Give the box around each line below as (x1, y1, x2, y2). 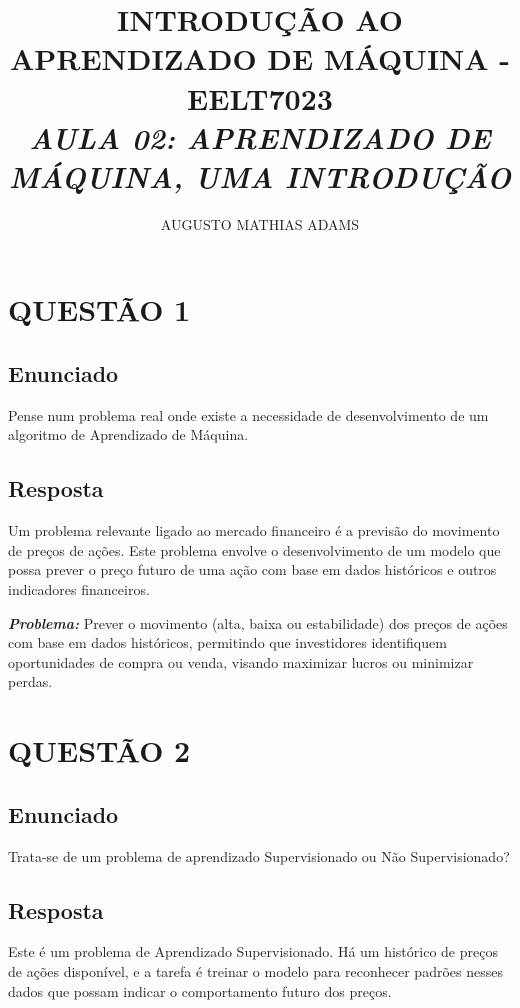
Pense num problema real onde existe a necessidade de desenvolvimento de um (8, 404, 489, 425)
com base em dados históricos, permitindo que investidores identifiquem (8, 632, 447, 653)
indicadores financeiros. (8, 579, 150, 600)
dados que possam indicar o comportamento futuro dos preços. (8, 980, 392, 1001)
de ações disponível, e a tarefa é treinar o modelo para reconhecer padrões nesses (8, 960, 503, 981)
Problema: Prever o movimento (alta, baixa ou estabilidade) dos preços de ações (8, 612, 508, 633)
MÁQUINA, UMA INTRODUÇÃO (9, 155, 511, 197)
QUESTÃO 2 (8, 730, 191, 771)
